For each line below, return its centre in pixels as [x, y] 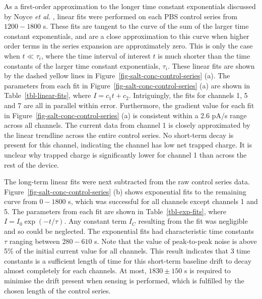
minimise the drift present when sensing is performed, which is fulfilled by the [124, 281]
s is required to [208, 270]
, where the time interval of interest [96, 55]
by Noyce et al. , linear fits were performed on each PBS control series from [121, 16]
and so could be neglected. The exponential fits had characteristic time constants [129, 231]
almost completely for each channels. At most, [75, 270]
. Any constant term [95, 221]
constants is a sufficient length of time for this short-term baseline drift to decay [128, 260]
